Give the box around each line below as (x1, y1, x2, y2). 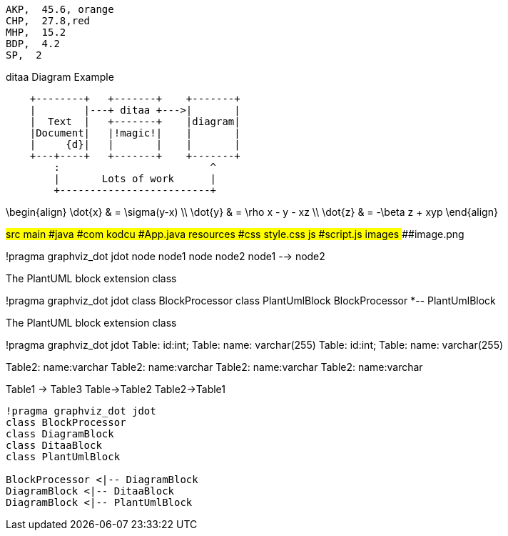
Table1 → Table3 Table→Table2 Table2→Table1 (6, 383, 225, 395)
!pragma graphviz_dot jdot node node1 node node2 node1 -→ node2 (6, 250, 325, 262)
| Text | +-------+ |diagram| (29, 116, 240, 127)
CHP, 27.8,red (6, 15, 91, 26)
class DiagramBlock (6, 428, 114, 440)
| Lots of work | (54, 173, 217, 184)
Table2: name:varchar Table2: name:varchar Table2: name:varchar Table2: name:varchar (6, 361, 423, 373)
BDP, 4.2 (6, 38, 60, 49)
